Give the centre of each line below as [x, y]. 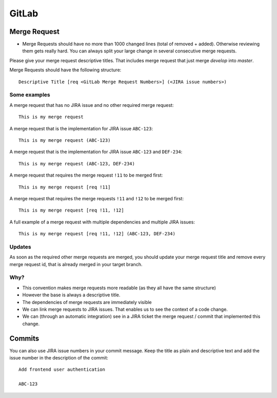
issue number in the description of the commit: [59, 357]
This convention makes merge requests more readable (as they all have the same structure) [119, 288]
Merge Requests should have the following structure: [65, 70]
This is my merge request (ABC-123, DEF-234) [77, 164]
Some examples [30, 95]
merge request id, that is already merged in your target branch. [76, 264]
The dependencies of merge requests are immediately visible [87, 302]
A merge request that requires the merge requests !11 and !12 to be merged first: [97, 198]
